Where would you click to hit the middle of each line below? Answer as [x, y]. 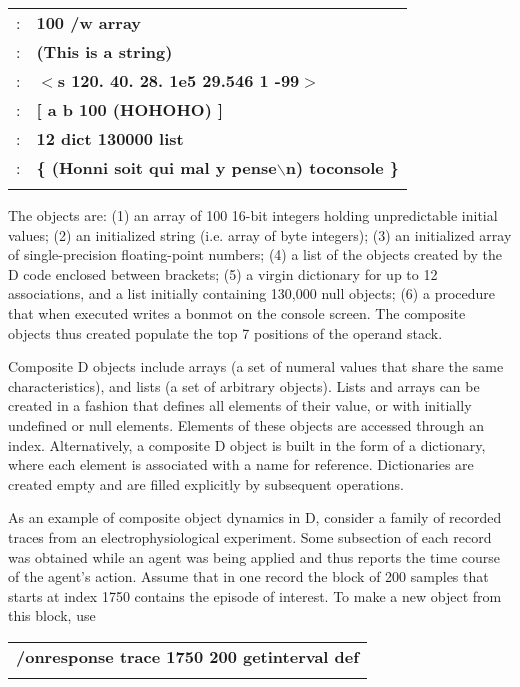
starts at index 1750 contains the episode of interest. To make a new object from [255, 595]
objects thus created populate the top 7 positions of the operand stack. [225, 332]
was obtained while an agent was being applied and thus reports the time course [254, 556]
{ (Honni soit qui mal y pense [156, 167]
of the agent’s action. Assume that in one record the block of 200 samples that [248, 576]
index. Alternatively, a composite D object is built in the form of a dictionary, [247, 444]
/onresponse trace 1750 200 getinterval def [187, 656]
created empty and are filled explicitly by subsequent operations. [206, 483]
